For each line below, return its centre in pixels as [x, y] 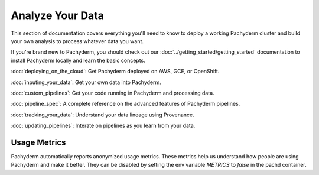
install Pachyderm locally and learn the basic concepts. [78, 60]
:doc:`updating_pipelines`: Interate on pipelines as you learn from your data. [103, 126]
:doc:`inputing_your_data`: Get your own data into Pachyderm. [86, 82]
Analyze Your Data [58, 15]
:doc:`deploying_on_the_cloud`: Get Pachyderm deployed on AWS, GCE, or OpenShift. [115, 72]
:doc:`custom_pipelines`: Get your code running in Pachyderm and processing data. [113, 93]
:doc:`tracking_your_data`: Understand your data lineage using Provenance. [102, 115]
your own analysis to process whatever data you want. [77, 41]
